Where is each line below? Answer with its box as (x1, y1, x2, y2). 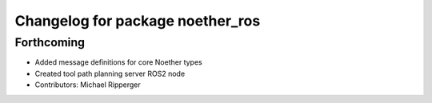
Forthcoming (14, 35, 86, 50)
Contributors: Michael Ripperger (34, 80, 142, 89)
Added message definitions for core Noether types (34, 57, 203, 67)
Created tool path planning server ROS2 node (34, 69, 186, 78)
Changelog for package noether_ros (14, 12, 261, 30)
